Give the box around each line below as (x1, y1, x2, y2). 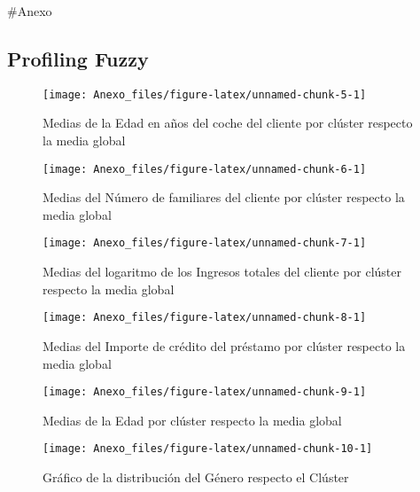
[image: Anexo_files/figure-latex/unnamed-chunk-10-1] (43, 442, 373, 456)
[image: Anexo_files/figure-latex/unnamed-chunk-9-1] (43, 386, 367, 399)
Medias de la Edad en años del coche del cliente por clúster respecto (43, 113, 413, 132)
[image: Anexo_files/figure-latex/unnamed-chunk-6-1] (43, 162, 367, 176)
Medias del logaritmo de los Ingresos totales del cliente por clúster (43, 262, 402, 281)
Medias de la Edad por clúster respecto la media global (43, 410, 342, 429)
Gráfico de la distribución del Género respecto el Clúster (43, 468, 349, 487)
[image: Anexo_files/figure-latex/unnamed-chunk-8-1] (43, 311, 367, 324)
